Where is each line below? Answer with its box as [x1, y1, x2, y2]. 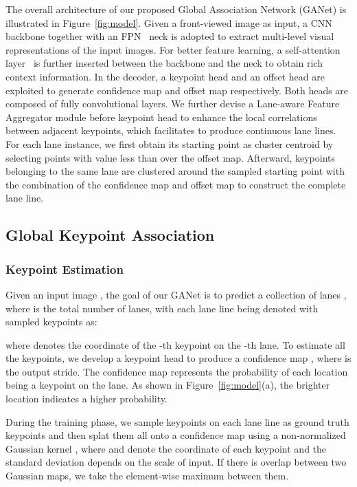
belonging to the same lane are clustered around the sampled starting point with [5, 164, 345, 178]
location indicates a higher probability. [5, 391, 168, 406]
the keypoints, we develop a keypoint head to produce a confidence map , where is [5, 351, 352, 365]
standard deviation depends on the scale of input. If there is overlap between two [5, 455, 347, 469]
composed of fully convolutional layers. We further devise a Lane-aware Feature [5, 96, 340, 111]
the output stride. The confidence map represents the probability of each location [5, 364, 348, 378]
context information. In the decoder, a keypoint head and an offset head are [5, 69, 325, 83]
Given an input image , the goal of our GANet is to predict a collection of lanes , [5, 287, 347, 301]
